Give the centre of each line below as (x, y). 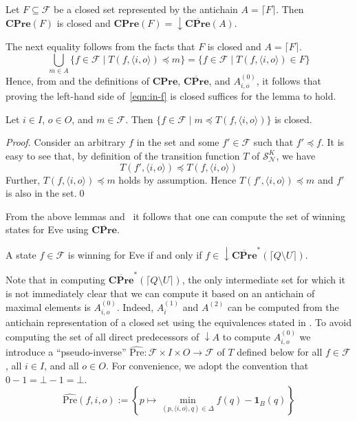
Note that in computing (56, 279)
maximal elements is (48, 306)
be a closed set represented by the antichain (146, 9)
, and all (62, 365)
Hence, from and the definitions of (77, 80)
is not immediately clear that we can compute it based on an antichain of (160, 293)
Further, (23, 179)
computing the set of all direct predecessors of (102, 336)
